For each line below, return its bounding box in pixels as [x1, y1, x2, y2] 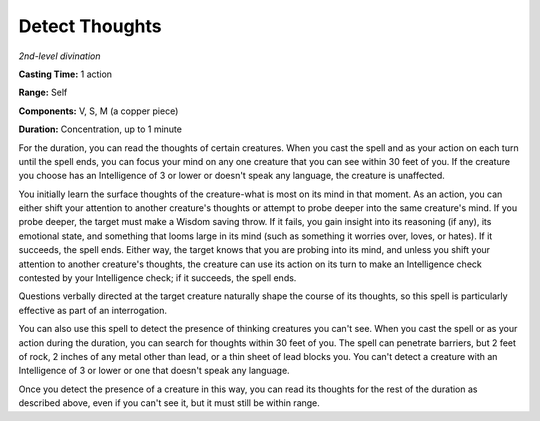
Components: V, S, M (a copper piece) [18, 105, 179, 117]
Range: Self [18, 86, 68, 99]
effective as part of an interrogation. [18, 304, 168, 316]
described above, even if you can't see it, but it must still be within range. [18, 397, 320, 409]
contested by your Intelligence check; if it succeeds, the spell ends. [18, 272, 297, 284]
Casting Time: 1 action [18, 68, 113, 80]
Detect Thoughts [18, 15, 162, 37]
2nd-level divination [18, 50, 101, 62]
